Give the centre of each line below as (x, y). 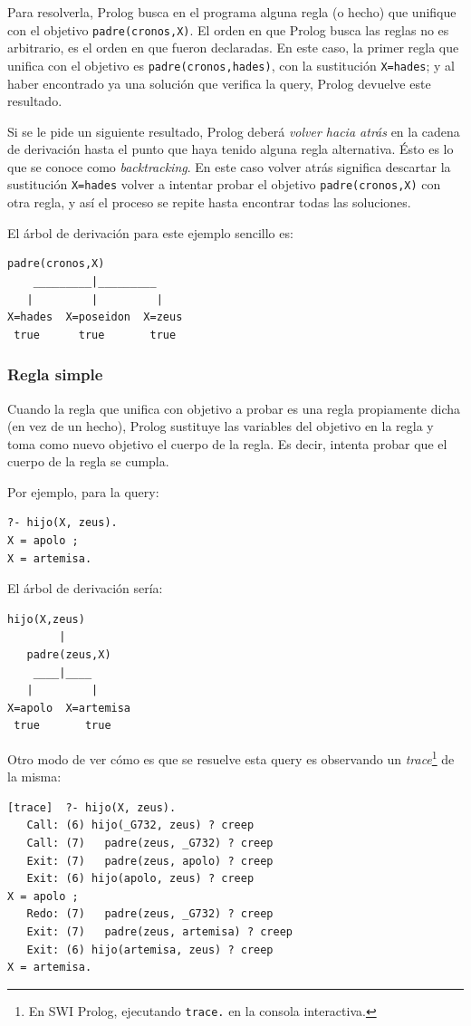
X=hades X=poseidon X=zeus (95, 317)
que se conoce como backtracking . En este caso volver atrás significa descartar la (229, 166)
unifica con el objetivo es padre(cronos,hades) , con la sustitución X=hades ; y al (231, 65)
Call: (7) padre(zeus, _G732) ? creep (150, 844)
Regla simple (55, 374)
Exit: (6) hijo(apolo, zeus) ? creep (140, 879)
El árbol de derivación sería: (85, 588)
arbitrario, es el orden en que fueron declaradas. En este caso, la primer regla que (233, 48)
